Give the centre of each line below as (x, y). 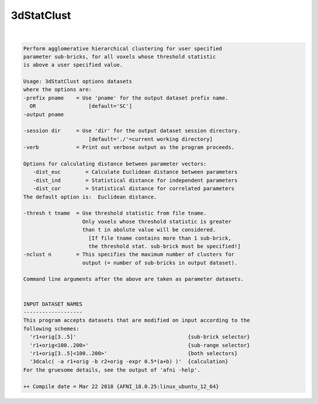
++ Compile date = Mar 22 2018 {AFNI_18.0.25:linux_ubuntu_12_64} (121, 386)
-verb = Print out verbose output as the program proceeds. (129, 148)
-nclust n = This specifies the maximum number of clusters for (129, 254)
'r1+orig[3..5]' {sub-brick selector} (140, 337)
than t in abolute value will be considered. (149, 230)
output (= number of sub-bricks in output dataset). (160, 263)
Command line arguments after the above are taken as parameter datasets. (134, 279)
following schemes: (51, 329)
